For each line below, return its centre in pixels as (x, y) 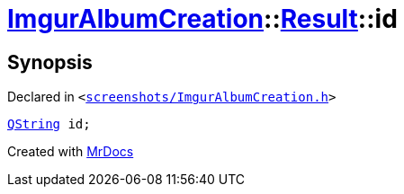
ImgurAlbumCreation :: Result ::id (202, 19)
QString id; (49, 124)
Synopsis (50, 62)
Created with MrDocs (71, 152)
